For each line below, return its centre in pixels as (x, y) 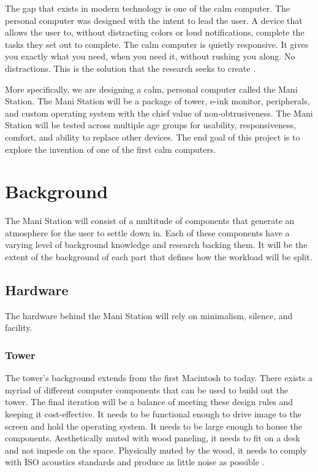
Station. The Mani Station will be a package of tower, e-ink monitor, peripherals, (157, 101)
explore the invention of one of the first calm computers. (111, 149)
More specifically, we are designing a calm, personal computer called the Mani (151, 89)
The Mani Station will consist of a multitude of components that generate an (150, 221)
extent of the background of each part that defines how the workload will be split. (159, 257)
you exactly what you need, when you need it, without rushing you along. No (150, 56)
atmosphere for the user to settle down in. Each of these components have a (147, 232)
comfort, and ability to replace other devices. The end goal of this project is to (153, 137)
